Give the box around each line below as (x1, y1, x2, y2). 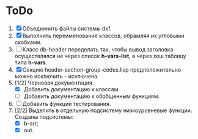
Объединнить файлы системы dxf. (22, 24, 112, 32)
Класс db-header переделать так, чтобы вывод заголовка (22, 45, 174, 53)
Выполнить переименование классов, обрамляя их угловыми (22, 32, 185, 39)
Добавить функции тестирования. (22, 100, 111, 108)
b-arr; (23, 120, 39, 127)
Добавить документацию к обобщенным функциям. (23, 92, 160, 100)
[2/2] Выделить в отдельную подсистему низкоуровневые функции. (14, 107, 193, 114)
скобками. (14, 38, 42, 46)
